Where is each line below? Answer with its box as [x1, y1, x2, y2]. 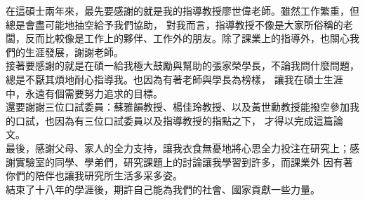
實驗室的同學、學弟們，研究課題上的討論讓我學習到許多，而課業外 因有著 [15, 154, 353, 169]
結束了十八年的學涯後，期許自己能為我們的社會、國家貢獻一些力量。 [6, 181, 320, 196]
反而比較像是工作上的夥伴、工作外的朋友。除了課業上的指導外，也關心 [25, 31, 350, 46]
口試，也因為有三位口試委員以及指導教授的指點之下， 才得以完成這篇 [15, 113, 333, 127]
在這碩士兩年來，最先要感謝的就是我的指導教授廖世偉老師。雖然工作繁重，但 [6, 4, 359, 18]
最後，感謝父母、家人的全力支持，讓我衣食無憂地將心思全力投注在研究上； [6, 140, 350, 155]
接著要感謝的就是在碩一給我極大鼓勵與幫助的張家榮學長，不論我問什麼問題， [6, 58, 359, 73]
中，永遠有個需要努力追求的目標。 [6, 85, 163, 100]
